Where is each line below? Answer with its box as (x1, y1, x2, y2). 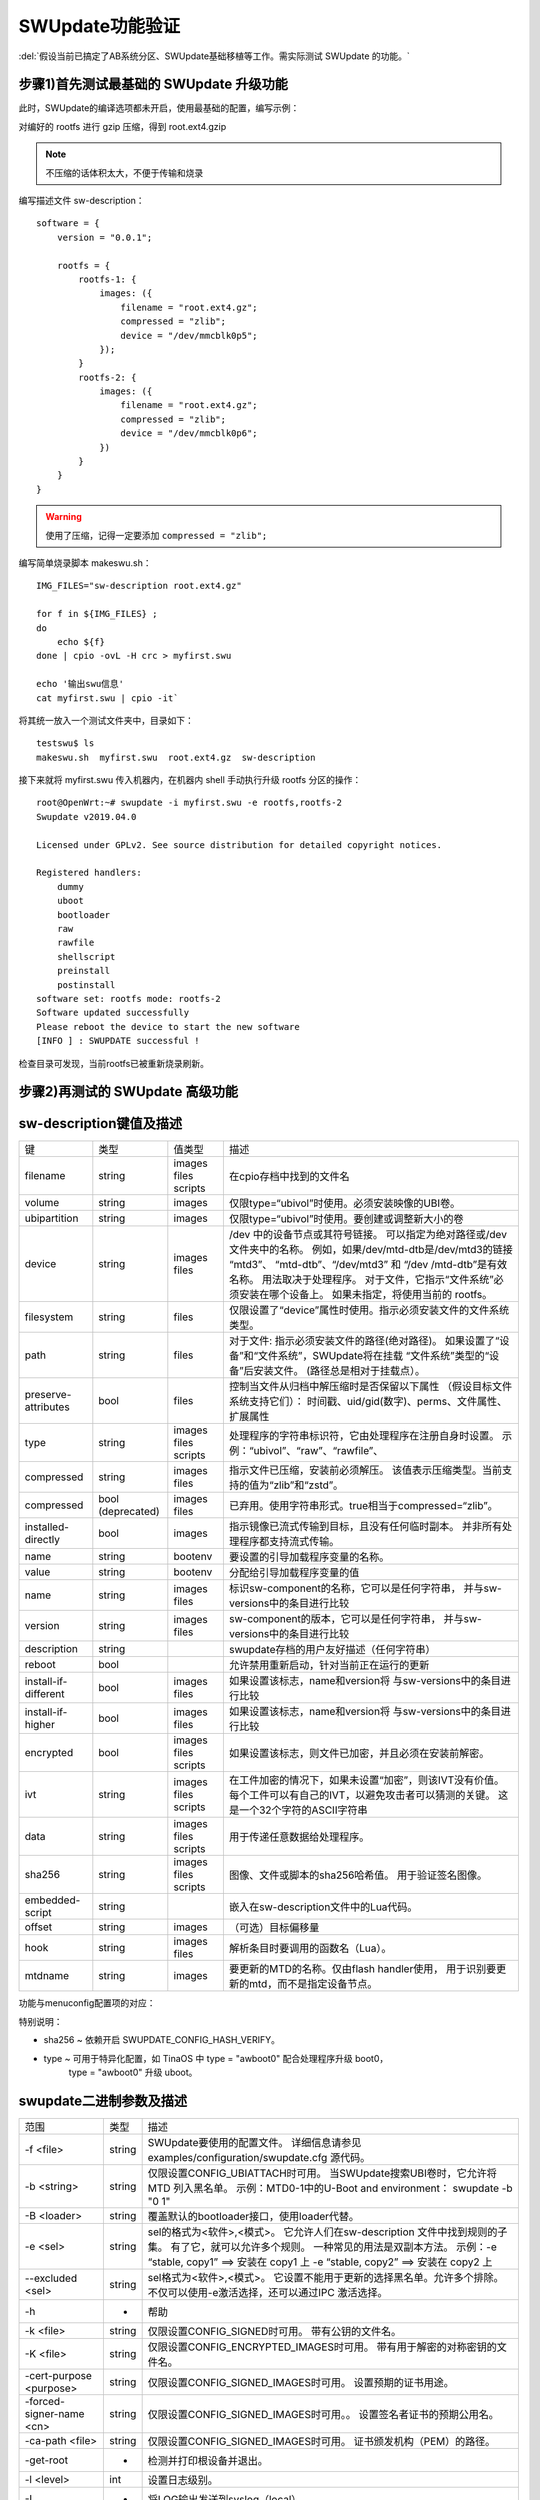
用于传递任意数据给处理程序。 (228, 1830, 370, 1844)
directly (24, 1533, 60, 1547)
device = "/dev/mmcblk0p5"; (120, 330, 259, 341)
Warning (45, 511, 82, 523)
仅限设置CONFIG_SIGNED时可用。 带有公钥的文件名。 (147, 2324, 402, 2338)
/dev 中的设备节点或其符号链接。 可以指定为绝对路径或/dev (228, 1228, 507, 1242)
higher (24, 1718, 55, 1732)
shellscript (56, 951, 116, 962)
